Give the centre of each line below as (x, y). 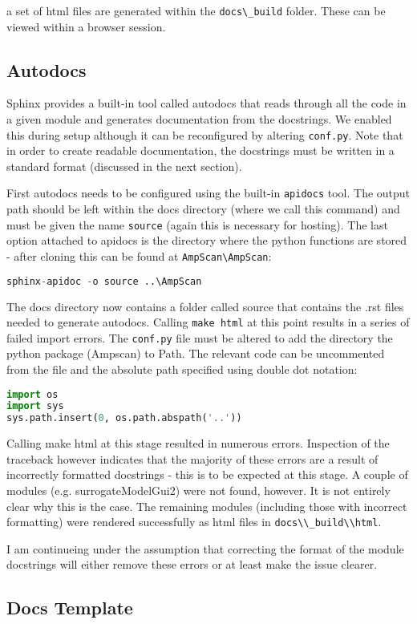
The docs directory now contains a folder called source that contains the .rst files (205, 306)
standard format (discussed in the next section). (124, 166)
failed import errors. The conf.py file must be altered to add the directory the (200, 337)
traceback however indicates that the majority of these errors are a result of (192, 458)
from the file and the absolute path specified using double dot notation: (182, 369)
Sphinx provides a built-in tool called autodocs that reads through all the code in (206, 103)
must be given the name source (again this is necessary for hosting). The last (197, 224)
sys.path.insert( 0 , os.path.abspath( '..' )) (124, 418)
